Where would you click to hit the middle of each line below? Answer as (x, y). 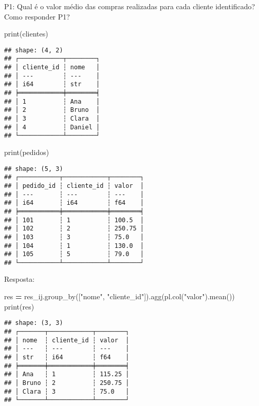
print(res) (19, 306)
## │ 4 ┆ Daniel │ (52, 127)
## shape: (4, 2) (34, 50)
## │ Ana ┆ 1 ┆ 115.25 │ (67, 374)
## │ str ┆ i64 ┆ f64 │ (67, 357)
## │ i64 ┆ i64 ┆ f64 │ (74, 203)
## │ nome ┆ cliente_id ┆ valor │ (67, 340)
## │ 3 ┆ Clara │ (52, 119)
